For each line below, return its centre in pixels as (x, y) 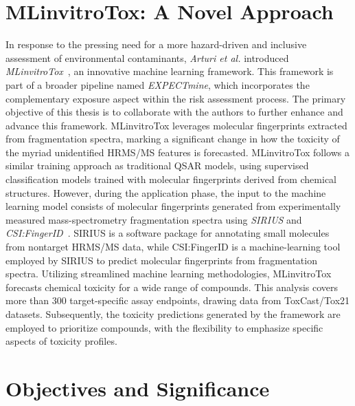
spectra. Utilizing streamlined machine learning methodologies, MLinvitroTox (169, 274)
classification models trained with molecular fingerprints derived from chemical (171, 179)
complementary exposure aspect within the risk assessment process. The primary (176, 98)
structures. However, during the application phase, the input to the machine (166, 192)
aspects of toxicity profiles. (61, 341)
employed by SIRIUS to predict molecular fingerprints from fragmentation (161, 260)
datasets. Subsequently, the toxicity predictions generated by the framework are (173, 314)
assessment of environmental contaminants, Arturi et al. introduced (147, 57)
